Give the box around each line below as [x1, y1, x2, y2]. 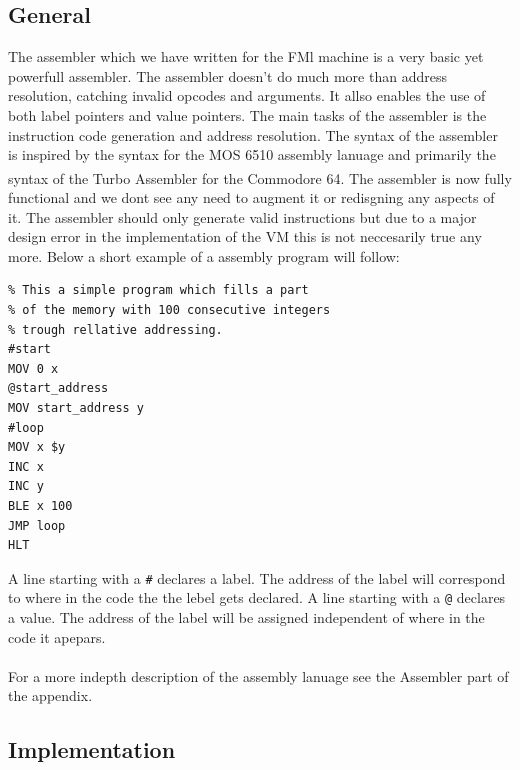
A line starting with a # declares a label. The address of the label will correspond [8, 567, 506, 588]
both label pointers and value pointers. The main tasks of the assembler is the [8, 104, 487, 125]
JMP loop [8, 518, 66, 533]
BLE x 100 [8, 498, 73, 513]
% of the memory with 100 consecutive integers [8, 302, 331, 317]
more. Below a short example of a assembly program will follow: [8, 245, 400, 266]
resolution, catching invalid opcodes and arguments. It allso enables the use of [8, 85, 486, 106]
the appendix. [8, 685, 93, 706]
